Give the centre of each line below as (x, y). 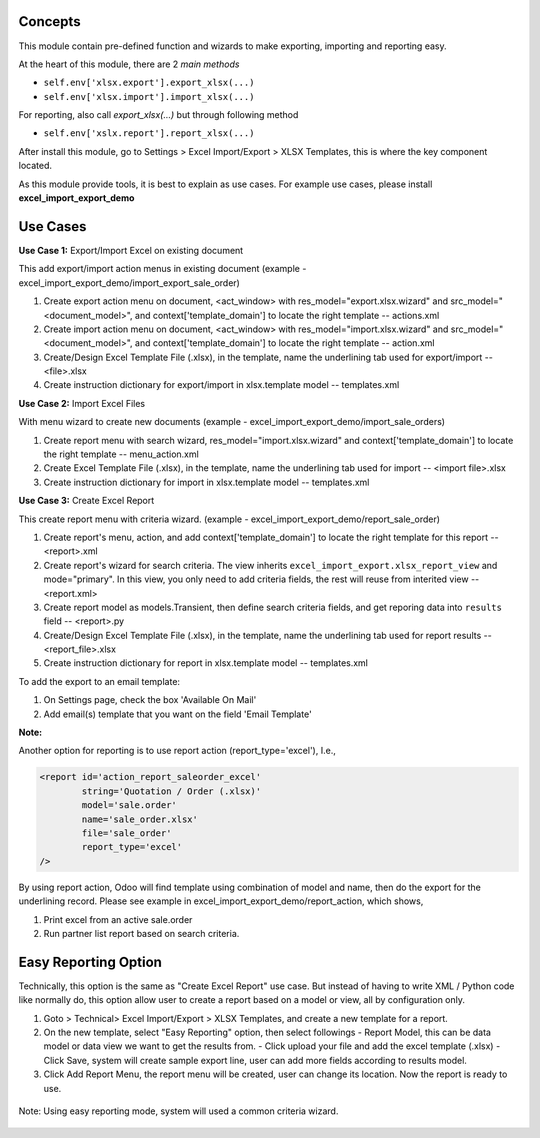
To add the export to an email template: (99, 681)
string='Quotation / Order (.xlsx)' (171, 791)
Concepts (49, 21)
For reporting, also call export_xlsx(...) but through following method (158, 115)
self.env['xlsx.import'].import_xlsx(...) (149, 96)
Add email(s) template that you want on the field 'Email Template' (177, 714)
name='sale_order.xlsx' (140, 819)
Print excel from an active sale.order (118, 919)
